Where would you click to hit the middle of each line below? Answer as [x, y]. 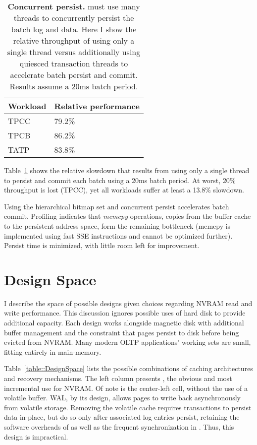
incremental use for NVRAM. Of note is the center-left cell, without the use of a [126, 388]
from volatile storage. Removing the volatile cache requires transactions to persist [128, 407]
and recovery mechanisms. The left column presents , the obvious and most [118, 378]
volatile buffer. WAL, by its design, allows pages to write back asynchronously [122, 398]
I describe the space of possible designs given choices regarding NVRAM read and [128, 303]
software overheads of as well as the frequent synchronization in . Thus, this [119, 427]
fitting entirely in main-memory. [53, 351]
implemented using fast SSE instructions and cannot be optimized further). [118, 235]
